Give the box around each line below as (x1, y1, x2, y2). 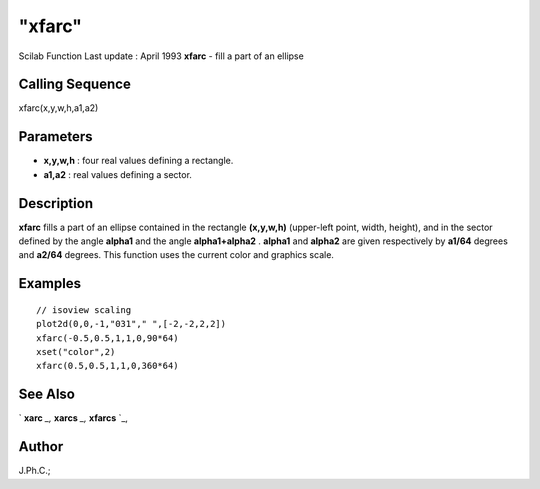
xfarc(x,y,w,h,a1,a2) (18, 102, 99, 114)
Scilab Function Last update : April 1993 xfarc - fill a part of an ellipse (18, 50, 304, 62)
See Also (18, 386, 75, 403)
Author (18, 438, 64, 455)
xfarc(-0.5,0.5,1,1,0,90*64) (36, 332, 179, 344)
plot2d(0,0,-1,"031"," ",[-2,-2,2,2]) (36, 318, 227, 330)
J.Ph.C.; (18, 465, 51, 477)
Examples (18, 275, 82, 292)
